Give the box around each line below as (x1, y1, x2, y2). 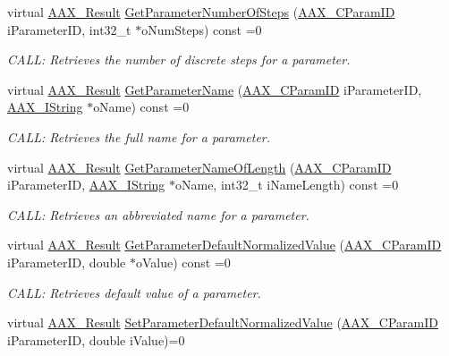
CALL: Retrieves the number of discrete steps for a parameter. (7, 50, 351, 69)
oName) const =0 (93, 97, 190, 116)
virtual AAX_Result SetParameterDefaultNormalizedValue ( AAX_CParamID (7, 313, 438, 332)
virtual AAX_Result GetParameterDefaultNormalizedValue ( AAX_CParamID (7, 235, 442, 254)
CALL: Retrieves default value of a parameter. (7, 283, 261, 301)
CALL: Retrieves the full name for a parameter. (7, 127, 271, 146)
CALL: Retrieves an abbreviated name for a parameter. (7, 205, 309, 224)
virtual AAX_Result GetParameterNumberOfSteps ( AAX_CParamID (7, 3, 395, 21)
